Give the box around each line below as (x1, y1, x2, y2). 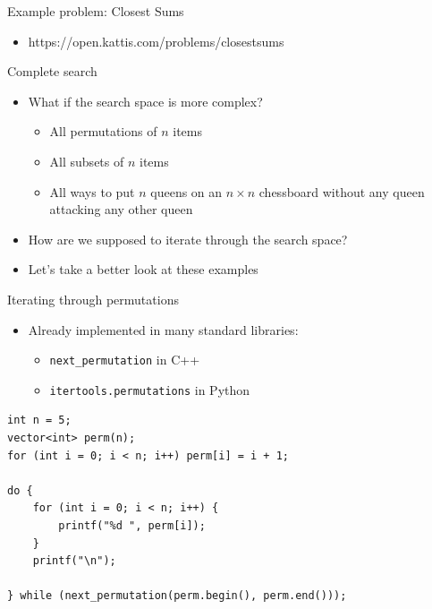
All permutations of (49, 122, 157, 141)
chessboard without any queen (258, 182, 425, 201)
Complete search (7, 62, 97, 81)
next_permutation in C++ (49, 350, 200, 369)
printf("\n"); (32, 554, 116, 568)
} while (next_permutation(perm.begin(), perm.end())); (7, 589, 347, 603)
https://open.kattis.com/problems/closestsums (28, 31, 284, 50)
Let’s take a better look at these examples (28, 260, 258, 279)
